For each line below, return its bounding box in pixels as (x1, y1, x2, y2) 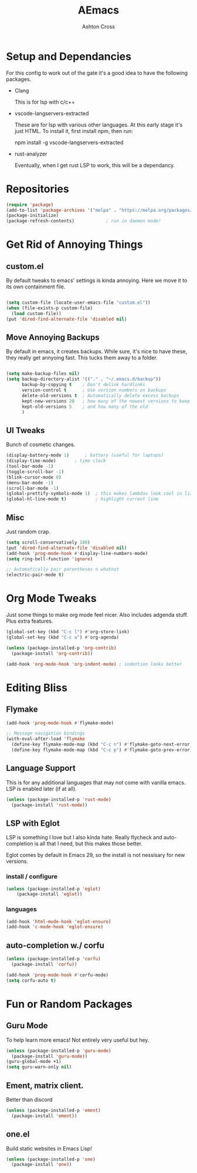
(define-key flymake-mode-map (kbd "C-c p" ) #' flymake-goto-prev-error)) (11, 747, 195, 753)
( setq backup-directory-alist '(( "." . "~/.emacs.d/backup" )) (6, 376, 161, 383)
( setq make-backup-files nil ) (6, 371, 80, 377)
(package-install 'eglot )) (16, 891, 83, 898)
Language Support (6, 763, 76, 773)
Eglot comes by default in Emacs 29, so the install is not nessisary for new (6, 852, 185, 859)
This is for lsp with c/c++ (14, 98, 75, 105)
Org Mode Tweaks (6, 592, 97, 605)
